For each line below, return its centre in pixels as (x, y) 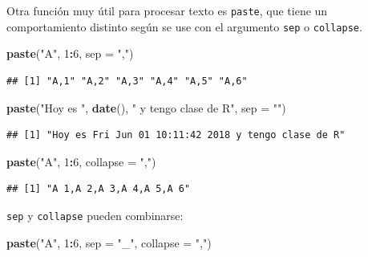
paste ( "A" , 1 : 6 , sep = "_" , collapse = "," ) (109, 242)
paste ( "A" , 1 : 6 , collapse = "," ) (81, 161)
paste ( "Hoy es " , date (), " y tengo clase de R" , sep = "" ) (146, 107)
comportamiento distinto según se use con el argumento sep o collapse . (184, 26)
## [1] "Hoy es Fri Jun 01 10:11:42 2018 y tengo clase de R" (176, 135)
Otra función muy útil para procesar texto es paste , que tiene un (167, 10)
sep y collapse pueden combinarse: (95, 215)
